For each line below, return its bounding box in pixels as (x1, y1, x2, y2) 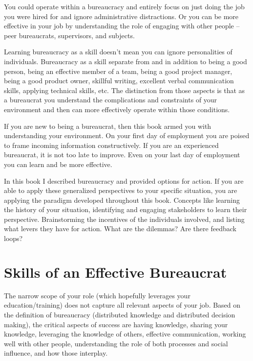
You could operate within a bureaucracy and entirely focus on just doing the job (4, 1, 245, 11)
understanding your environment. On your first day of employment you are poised (4, 130, 250, 141)
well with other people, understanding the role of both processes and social (4, 338, 228, 348)
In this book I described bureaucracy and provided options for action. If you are (4, 175, 244, 186)
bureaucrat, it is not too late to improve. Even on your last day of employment (4, 149, 240, 160)
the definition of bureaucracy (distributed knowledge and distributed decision (4, 309, 235, 319)
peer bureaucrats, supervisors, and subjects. (4, 30, 135, 40)
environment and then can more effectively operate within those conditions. (4, 104, 230, 114)
